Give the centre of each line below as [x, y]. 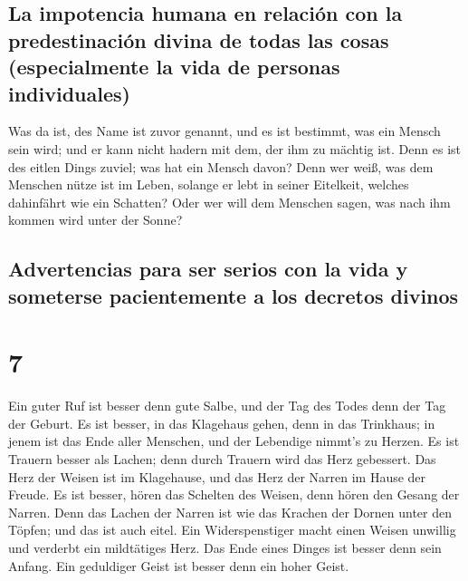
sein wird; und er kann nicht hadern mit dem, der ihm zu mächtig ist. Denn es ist [234, 148]
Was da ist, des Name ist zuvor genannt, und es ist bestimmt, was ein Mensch [224, 131]
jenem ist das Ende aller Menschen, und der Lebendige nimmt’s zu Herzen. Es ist [234, 441]
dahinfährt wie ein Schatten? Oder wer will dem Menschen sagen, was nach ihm [229, 202]
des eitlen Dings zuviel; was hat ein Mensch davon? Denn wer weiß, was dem [221, 166]
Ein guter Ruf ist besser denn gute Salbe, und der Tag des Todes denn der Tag [227, 406]
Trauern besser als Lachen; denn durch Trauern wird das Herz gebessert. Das [222, 459]
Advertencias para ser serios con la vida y [208, 269]
